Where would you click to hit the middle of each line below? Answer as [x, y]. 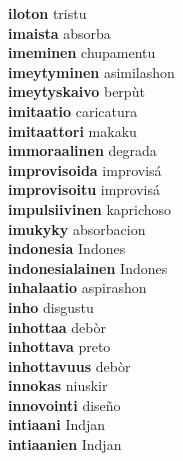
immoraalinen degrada [82, 150]
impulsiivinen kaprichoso [90, 208]
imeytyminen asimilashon [91, 71]
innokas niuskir [58, 385]
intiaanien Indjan [65, 444]
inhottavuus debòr [69, 365]
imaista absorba [59, 32]
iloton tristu [47, 13]
